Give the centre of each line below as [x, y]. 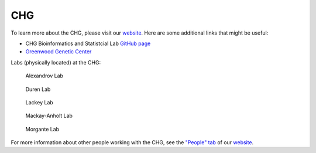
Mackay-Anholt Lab [49, 116]
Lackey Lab [39, 102]
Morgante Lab [42, 129]
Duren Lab [38, 89]
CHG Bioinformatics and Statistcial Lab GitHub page [88, 43]
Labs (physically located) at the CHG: [56, 62]
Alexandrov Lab [44, 76]
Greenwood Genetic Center [59, 52]
